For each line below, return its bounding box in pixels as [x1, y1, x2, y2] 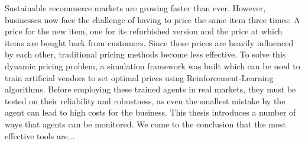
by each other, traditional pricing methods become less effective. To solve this [5, 48, 286, 60]
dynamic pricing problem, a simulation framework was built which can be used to [5, 59, 300, 72]
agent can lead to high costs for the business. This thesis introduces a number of [5, 106, 296, 119]
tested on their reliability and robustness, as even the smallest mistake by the [5, 94, 285, 107]
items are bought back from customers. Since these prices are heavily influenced [5, 36, 294, 49]
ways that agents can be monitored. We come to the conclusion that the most [5, 117, 286, 130]
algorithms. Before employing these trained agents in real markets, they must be [5, 83, 296, 95]
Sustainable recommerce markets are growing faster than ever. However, [5, 2, 266, 14]
